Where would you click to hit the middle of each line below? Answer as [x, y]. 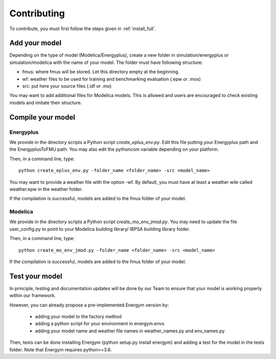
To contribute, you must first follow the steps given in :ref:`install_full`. [83, 29]
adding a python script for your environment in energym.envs [100, 324]
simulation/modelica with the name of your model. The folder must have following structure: [106, 62]
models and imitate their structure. [46, 103]
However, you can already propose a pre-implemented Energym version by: [89, 305]
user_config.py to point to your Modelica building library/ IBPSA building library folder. [100, 229]
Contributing [37, 13]
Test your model [36, 276]
